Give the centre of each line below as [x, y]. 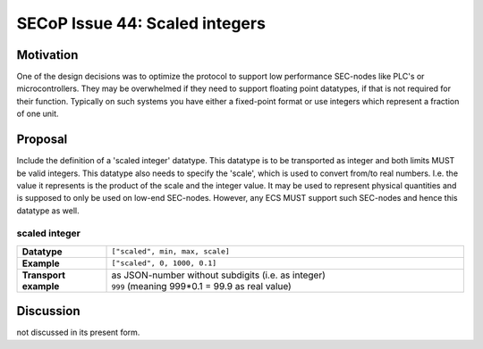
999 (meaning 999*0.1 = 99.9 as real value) [202, 286]
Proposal [42, 140]
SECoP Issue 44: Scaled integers [141, 23]
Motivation [47, 55]
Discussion [48, 311]
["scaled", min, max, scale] [170, 251]
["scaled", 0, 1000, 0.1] [164, 263]
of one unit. [38, 114]
